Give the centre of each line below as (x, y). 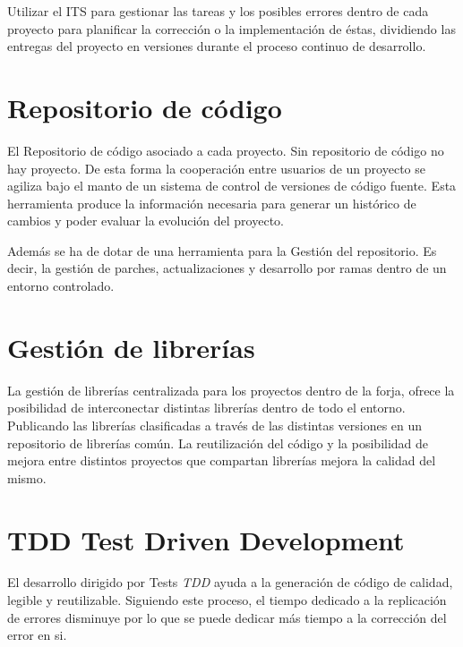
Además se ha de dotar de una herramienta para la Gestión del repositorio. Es (222, 250)
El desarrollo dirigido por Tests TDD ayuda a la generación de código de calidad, (230, 582)
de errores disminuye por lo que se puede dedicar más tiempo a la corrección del (227, 617)
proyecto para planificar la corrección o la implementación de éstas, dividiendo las (231, 28)
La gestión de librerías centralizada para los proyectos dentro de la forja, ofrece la (231, 390)
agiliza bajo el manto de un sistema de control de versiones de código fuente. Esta (232, 186)
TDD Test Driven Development (206, 539)
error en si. (37, 635)
